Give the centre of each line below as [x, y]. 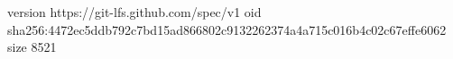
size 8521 [32, 47]
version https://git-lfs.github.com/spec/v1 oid [134, 12]
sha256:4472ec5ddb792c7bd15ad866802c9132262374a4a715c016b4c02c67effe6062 [227, 29]
